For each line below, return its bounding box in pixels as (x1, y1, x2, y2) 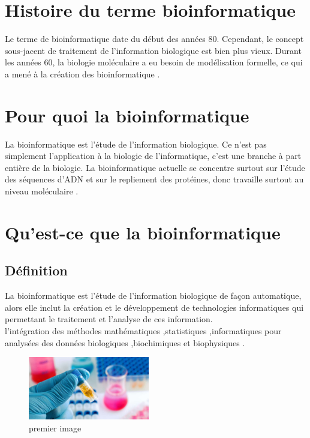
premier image (29, 421, 82, 434)
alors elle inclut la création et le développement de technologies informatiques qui (5, 301, 304, 313)
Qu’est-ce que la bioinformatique (5, 220, 281, 244)
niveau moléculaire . (5, 185, 79, 197)
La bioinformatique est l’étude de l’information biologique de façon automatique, (5, 289, 302, 302)
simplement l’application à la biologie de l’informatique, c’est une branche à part (5, 149, 302, 162)
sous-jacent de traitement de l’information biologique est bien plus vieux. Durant (5, 44, 302, 56)
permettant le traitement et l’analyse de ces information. (5, 313, 213, 325)
